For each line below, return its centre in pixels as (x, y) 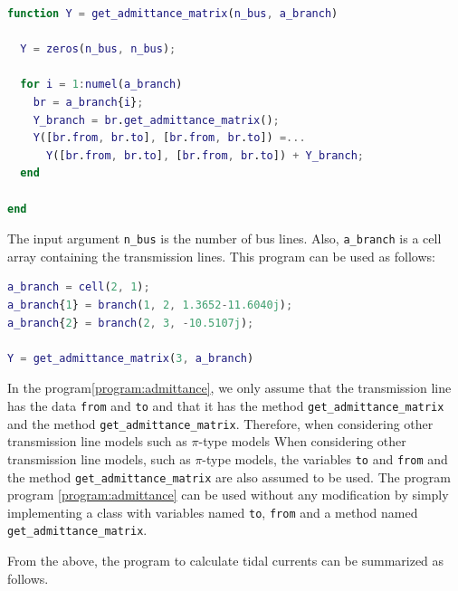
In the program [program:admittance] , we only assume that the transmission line (229, 388)
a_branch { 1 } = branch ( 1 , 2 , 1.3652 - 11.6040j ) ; (150, 305)
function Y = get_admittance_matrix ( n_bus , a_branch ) (173, 14)
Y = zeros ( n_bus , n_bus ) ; (98, 49)
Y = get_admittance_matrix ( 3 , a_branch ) (131, 358)
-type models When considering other (302, 441)
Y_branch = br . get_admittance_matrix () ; (156, 120)
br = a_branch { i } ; (88, 102)
